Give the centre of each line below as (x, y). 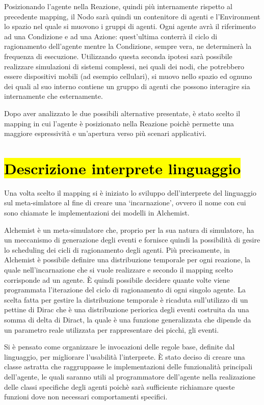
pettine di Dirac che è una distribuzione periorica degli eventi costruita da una (127, 309)
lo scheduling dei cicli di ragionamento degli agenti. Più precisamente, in (117, 249)
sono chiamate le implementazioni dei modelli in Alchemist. (97, 213)
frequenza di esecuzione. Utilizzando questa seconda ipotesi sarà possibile (118, 56)
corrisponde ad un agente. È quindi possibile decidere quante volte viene (117, 279)
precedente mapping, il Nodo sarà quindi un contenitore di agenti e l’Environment (132, 16)
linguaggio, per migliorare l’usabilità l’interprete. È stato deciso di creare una (125, 356)
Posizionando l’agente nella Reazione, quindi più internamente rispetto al (118, 6)
